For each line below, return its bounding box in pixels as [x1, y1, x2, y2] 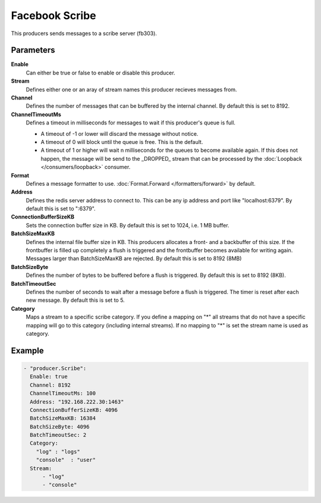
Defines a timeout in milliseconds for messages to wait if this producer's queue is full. [26, 119, 236, 126]
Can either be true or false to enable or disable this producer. [26, 69, 175, 76]
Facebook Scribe [11, 9, 96, 22]
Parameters [11, 45, 55, 55]
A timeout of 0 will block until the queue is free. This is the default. [40, 138, 203, 145]
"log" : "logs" [36, 448, 80, 455]
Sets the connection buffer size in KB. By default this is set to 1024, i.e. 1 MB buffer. [26, 221, 229, 229]
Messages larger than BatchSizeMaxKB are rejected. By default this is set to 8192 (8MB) [26, 255, 242, 262]
